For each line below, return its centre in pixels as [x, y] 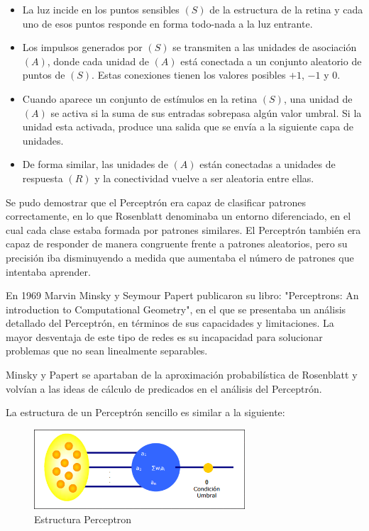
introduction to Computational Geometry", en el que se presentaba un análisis [176, 309]
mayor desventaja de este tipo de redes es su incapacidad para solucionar [164, 336]
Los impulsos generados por [82, 47]
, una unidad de [318, 98]
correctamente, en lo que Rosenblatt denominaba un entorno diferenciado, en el [178, 216]
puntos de [44, 75]
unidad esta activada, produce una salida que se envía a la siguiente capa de [188, 127]
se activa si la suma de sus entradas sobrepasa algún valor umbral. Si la [206, 112]
